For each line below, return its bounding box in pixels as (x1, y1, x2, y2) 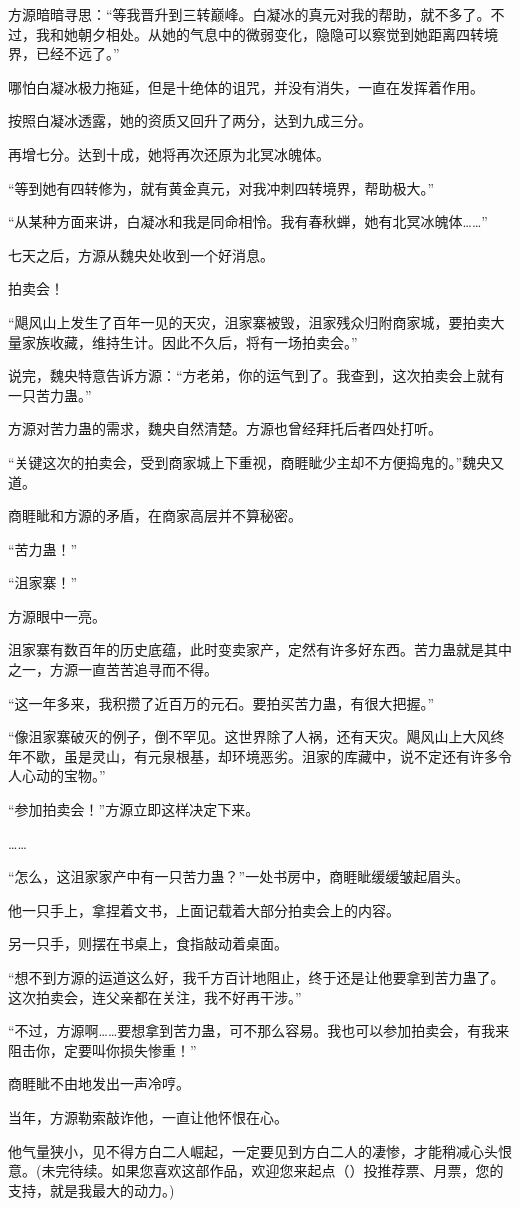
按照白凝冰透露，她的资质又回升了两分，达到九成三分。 (8, 110, 372, 131)
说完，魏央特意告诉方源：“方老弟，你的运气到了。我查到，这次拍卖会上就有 (8, 365, 505, 386)
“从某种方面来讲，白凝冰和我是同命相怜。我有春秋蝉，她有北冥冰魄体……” (8, 211, 488, 232)
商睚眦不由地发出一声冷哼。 (8, 1073, 190, 1094)
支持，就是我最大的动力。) (8, 1179, 175, 1200)
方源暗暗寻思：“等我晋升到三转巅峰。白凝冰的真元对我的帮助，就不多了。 (8, 4, 491, 24)
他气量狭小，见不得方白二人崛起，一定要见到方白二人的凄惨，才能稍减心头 (8, 1140, 498, 1161)
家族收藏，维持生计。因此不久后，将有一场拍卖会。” (21, 331, 358, 352)
